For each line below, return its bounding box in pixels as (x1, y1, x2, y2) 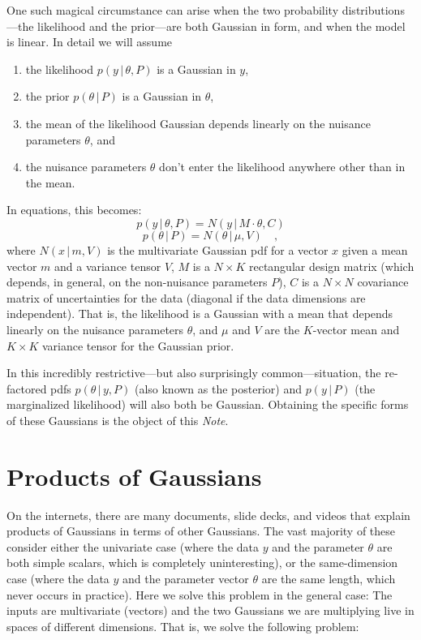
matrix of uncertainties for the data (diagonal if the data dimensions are (6, 289, 366, 306)
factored (6, 380, 47, 397)
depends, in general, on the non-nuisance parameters (6, 273, 268, 290)
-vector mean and (312, 320, 400, 337)
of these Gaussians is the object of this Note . (6, 411, 229, 428)
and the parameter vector (122, 569, 249, 586)
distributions (342, 2, 405, 18)
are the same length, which (261, 569, 396, 586)
